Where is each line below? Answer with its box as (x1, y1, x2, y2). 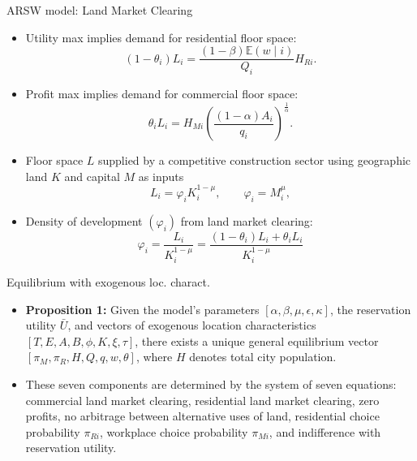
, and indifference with (269, 423, 381, 440)
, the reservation (329, 300, 411, 317)
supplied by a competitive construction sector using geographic (97, 152, 411, 168)
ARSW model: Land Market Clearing (6, 2, 193, 18)
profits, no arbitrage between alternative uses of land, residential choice (25, 407, 380, 424)
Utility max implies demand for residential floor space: (25, 28, 297, 45)
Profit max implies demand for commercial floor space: (25, 85, 299, 102)
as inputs (138, 167, 184, 184)
